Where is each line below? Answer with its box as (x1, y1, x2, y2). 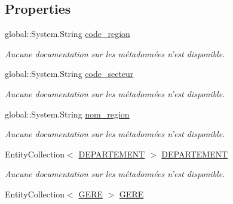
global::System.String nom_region (5, 107, 130, 120)
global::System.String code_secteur (5, 67, 134, 80)
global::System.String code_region (5, 27, 130, 40)
